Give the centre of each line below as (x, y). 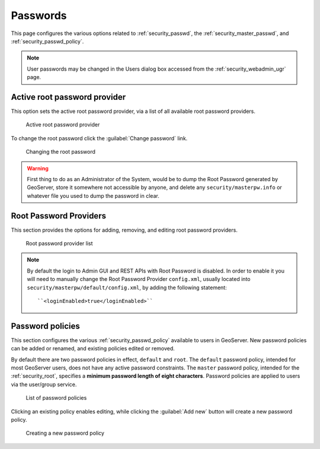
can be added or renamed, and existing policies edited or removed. (93, 349)
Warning (38, 168)
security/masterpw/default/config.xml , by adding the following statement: (127, 287)
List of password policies (56, 398)
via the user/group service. (44, 384)
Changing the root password (61, 152)
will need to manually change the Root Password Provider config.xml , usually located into (139, 279)
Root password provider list (59, 244)
